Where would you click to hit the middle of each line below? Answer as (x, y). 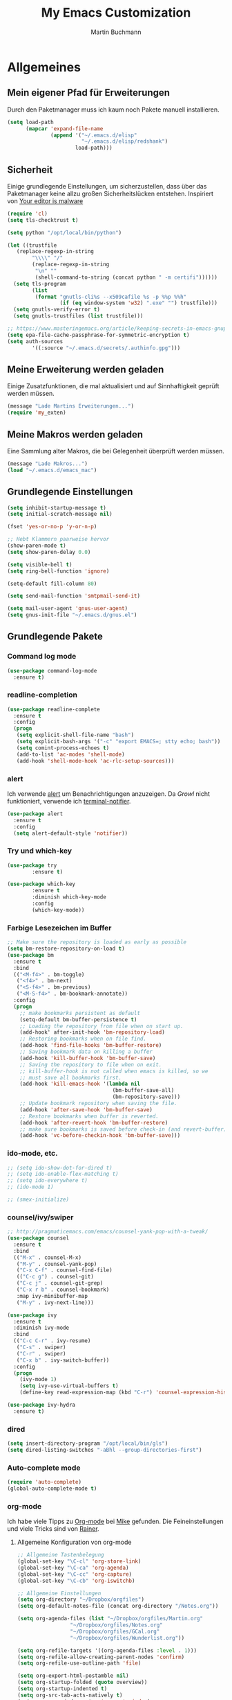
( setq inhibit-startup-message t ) (57, 508)
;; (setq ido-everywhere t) (48, 1181)
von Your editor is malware (45, 201)
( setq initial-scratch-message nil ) (60, 514)
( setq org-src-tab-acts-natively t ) (70, 1695)
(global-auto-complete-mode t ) (52, 1489)
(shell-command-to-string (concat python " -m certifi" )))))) (126, 277)
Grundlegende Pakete (55, 637)
